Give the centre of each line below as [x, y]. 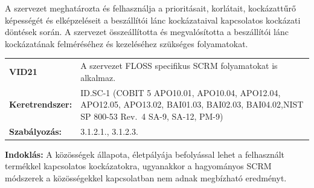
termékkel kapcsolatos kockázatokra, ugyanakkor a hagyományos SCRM [138, 166]
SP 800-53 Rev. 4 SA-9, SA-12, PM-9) [152, 116]
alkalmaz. [98, 77]
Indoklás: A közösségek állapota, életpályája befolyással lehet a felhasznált [145, 154]
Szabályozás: [36, 131]
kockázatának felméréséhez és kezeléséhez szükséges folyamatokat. [127, 43]
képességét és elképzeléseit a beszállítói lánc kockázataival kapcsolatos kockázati [153, 20]
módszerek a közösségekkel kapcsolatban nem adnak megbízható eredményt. [146, 177]
